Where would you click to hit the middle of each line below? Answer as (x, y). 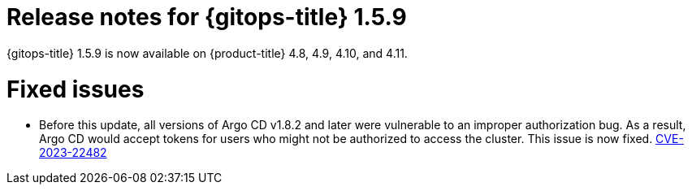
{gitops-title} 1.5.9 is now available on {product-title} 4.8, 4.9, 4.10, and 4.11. (207, 53)
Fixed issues (76, 89)
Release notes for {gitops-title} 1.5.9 (207, 17)
